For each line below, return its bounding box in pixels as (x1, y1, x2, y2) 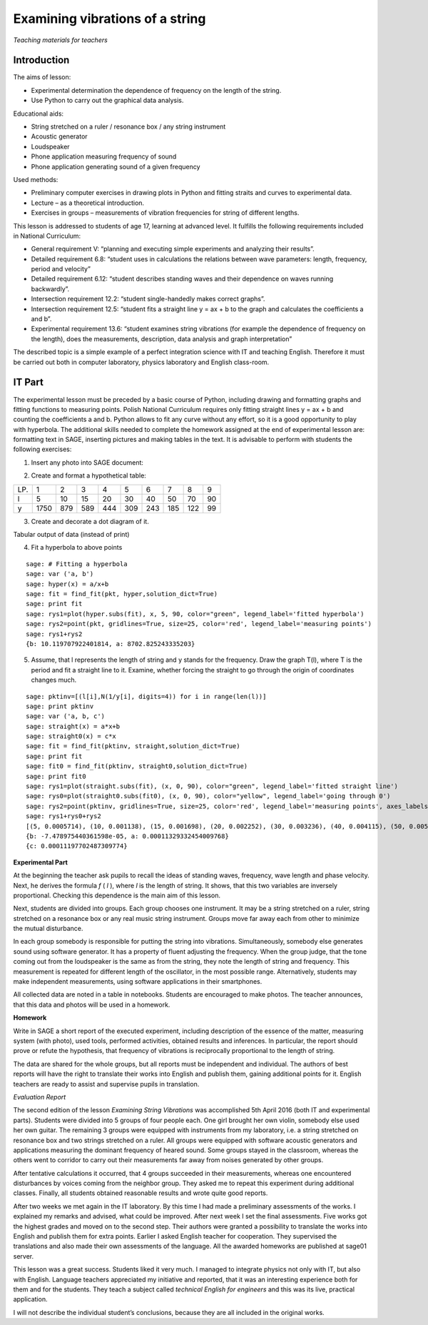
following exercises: (13, 445, 72, 453)
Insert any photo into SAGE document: (31, 458, 144, 467)
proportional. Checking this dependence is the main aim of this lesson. (13, 891, 221, 900)
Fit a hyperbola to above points (31, 543, 123, 552)
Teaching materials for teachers (13, 36, 108, 44)
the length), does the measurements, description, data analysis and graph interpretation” (31, 334, 292, 343)
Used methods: (13, 175, 58, 183)
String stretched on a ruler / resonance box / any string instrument (31, 122, 226, 131)
